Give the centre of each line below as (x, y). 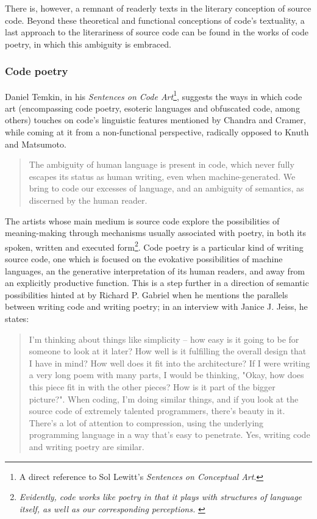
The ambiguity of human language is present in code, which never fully (162, 164)
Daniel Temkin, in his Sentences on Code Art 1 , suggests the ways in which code (154, 95)
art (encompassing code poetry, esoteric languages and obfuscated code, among (152, 108)
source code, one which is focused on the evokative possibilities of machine (144, 259)
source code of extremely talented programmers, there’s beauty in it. (157, 411)
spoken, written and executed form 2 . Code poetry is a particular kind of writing (154, 246)
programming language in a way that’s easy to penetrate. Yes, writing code (169, 435)
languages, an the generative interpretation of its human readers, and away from (155, 270)
